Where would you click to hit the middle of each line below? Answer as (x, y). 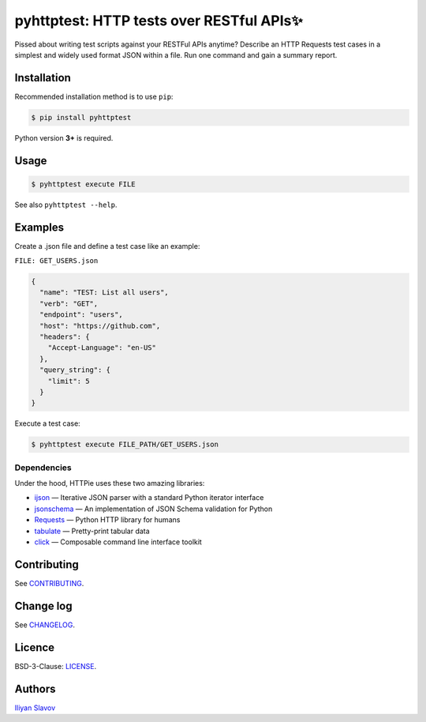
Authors (35, 688)
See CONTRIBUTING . (49, 583)
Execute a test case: (47, 423)
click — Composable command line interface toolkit (118, 542)
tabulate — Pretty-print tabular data (92, 531)
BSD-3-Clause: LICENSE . (56, 666)
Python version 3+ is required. (64, 137)
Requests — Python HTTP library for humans (107, 520)
